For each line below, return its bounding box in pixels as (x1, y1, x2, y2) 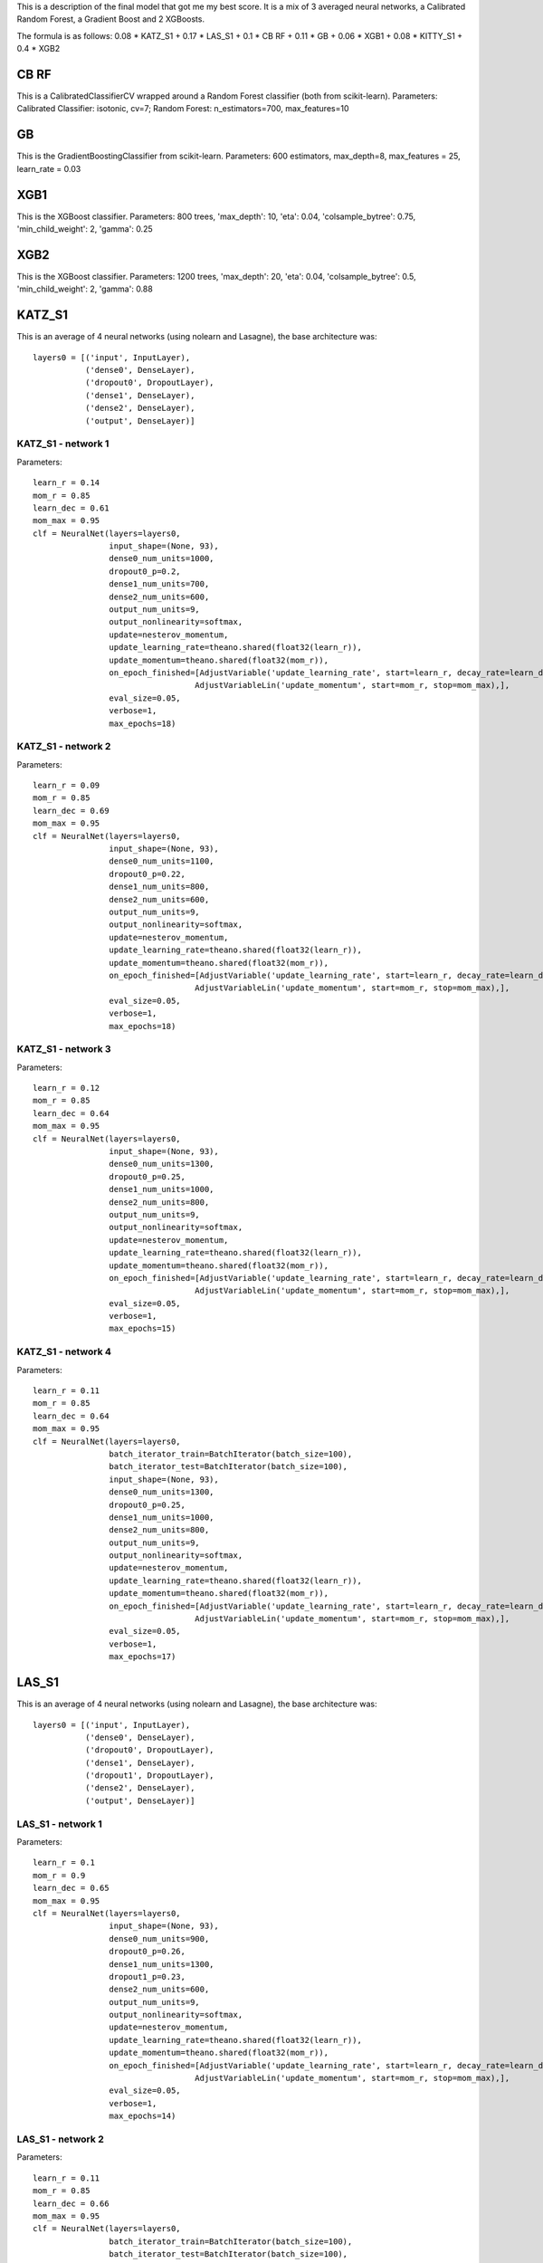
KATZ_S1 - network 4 (16, 1345, 112, 1358)
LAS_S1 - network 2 (16, 2133, 104, 2145)
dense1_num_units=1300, (109, 1959, 214, 1969)
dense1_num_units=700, (109, 579, 210, 589)
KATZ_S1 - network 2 (16, 740, 111, 753)
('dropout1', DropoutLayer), (84, 1771, 214, 1781)
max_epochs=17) (109, 1652, 176, 1662)
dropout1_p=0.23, (109, 1972, 186, 1981)
